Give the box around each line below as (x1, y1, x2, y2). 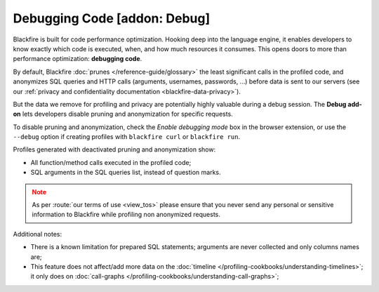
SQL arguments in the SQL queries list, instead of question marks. (30, 168, 221, 177)
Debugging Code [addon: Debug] (13, 11, 211, 26)
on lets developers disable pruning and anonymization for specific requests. (13, 109, 233, 119)
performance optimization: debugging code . (13, 55, 142, 63)
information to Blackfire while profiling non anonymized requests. (32, 211, 221, 219)
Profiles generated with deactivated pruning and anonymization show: (13, 145, 216, 154)
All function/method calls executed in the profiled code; (30, 158, 192, 166)
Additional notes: (13, 230, 62, 238)
